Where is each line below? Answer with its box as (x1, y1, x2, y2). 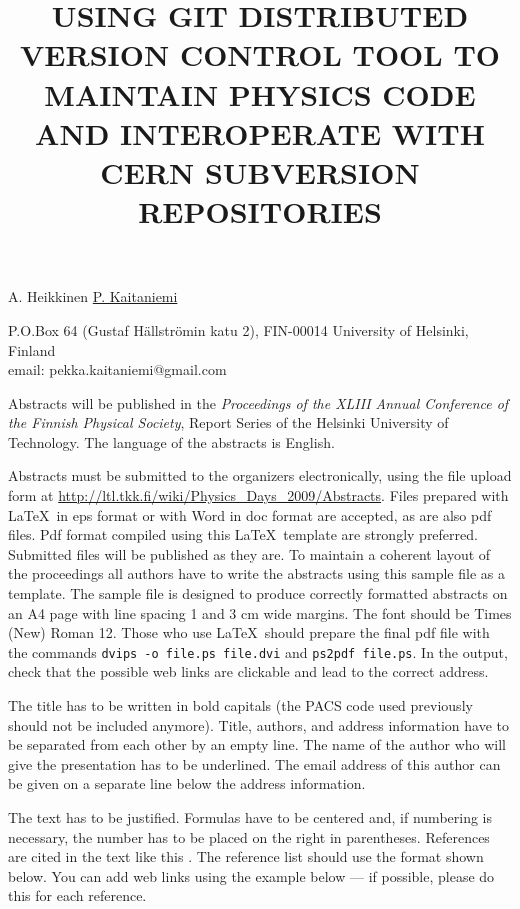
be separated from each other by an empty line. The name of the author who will (8, 734, 506, 755)
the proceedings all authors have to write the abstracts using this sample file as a (8, 563, 505, 584)
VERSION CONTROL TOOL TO (20, 34, 500, 75)
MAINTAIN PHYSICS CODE (44, 73, 476, 114)
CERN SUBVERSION (100, 151, 420, 192)
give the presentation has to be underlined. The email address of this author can (8, 753, 501, 774)
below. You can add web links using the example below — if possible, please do (8, 865, 495, 886)
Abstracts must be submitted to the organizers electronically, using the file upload (8, 465, 512, 486)
